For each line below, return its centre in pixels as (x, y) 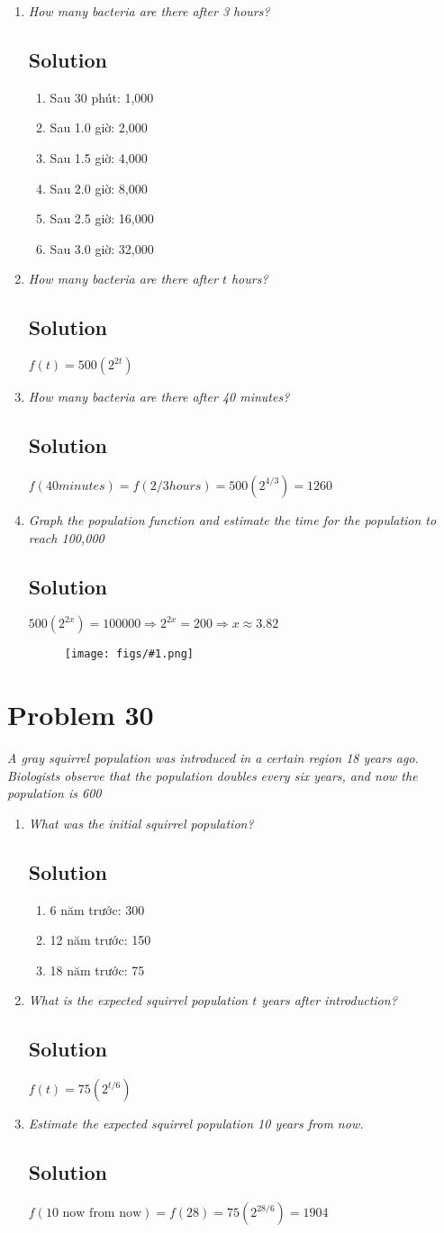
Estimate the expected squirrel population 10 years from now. (196, 1124)
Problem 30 (81, 715)
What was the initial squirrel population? (141, 823)
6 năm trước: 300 (97, 909)
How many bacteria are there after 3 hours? (149, 11)
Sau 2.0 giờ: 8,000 (99, 188)
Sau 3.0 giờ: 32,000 (102, 248)
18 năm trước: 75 (97, 970)
